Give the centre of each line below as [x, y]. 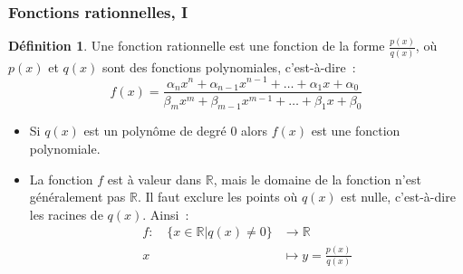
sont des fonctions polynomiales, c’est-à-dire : [229, 66]
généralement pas [77, 197]
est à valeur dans [154, 179]
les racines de [66, 214]
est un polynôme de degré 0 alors [175, 131]
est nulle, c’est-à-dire [398, 197]
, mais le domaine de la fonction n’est [317, 179]
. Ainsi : [166, 214]
